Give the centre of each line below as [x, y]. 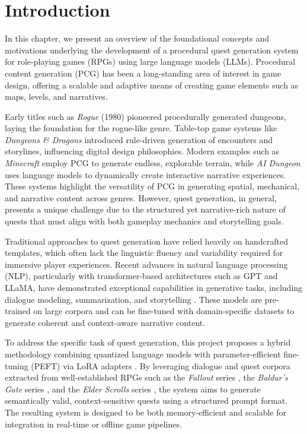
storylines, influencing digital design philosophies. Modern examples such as [142, 151]
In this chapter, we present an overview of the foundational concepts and [137, 38]
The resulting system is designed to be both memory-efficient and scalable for [145, 412]
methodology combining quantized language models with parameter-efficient [143, 354]
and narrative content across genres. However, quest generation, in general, [141, 197]
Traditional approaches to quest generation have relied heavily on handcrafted [146, 241]
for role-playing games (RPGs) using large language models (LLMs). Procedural [150, 61]
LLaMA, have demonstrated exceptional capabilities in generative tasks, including [154, 287]
